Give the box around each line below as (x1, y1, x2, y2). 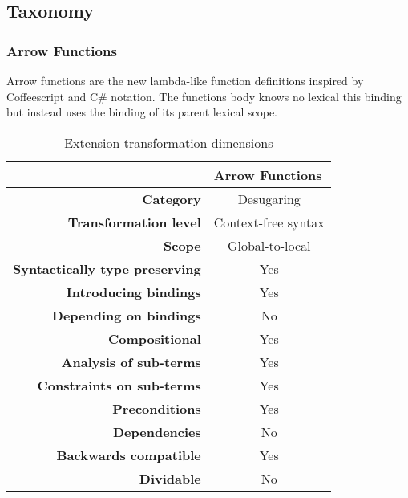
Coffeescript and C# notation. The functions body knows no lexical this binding (6, 88, 402, 104)
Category (142, 189, 201, 208)
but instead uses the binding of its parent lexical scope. (6, 104, 277, 120)
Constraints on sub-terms (37, 375, 201, 394)
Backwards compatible (56, 445, 201, 464)
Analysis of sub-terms (61, 352, 201, 371)
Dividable (139, 468, 201, 488)
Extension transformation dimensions (64, 133, 273, 152)
